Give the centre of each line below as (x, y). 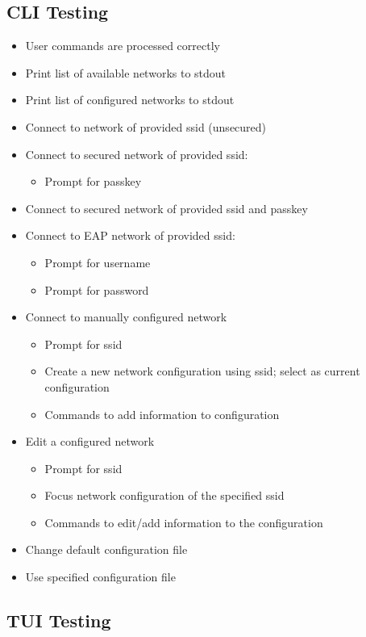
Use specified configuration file (100, 577)
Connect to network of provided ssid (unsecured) (146, 126)
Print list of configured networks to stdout (130, 100)
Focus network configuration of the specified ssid (164, 495)
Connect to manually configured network (126, 317)
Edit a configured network (90, 441)
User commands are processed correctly (123, 46)
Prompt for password (97, 289)
